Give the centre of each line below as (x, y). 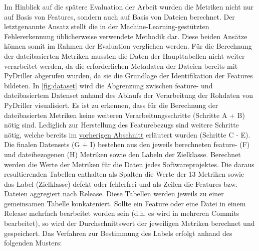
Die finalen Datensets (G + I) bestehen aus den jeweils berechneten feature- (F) (127, 144)
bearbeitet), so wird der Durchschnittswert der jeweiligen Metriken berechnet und (129, 223)
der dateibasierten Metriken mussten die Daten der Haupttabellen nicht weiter (124, 55)
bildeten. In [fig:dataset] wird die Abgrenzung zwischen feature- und (108, 85)
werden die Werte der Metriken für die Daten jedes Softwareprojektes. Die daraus (129, 164)
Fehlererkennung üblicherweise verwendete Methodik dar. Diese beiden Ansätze (126, 36)
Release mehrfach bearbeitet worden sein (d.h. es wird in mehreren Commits (122, 213)
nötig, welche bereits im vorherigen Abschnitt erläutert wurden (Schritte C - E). (127, 134)
